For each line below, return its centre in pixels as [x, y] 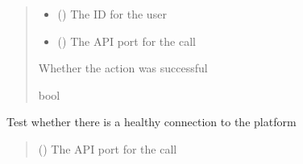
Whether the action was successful [123, 68]
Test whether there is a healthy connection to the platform [151, 122]
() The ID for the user [112, 14]
